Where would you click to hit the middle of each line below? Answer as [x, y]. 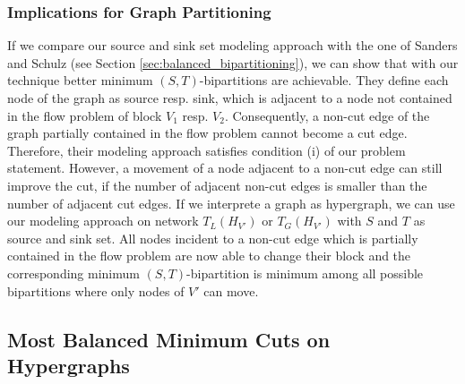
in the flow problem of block [85, 115]
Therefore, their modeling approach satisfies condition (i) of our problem [207, 150]
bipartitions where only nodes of [96, 290]
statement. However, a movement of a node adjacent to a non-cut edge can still [225, 168]
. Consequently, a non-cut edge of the [327, 115]
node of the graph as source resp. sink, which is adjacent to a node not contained [230, 98]
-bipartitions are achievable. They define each [324, 80]
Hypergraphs [69, 365]
